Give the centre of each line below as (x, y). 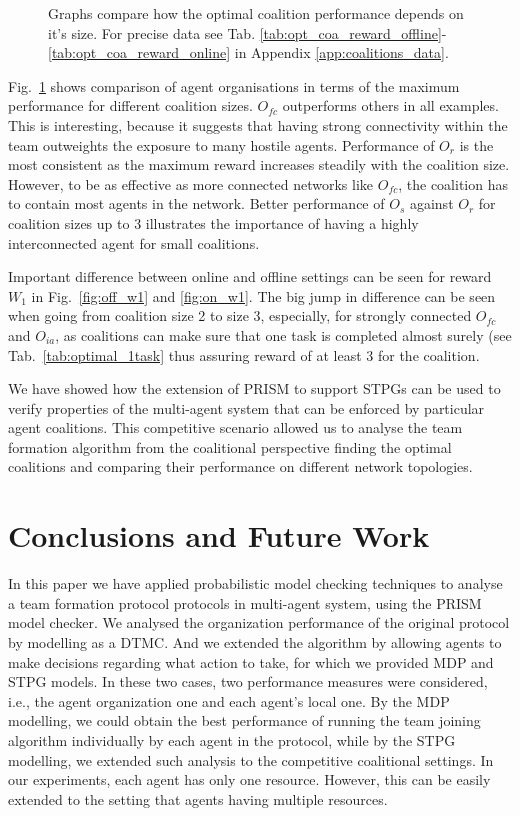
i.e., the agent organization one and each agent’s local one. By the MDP (229, 700)
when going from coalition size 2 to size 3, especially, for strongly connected (240, 315)
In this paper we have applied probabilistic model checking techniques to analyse (255, 583)
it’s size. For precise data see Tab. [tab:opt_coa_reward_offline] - (247, 32)
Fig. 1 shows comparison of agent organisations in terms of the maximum (234, 85)
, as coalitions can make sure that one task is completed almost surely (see (283, 334)
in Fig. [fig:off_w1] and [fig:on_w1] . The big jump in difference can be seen (263, 295)
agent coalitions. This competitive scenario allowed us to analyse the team (235, 427)
